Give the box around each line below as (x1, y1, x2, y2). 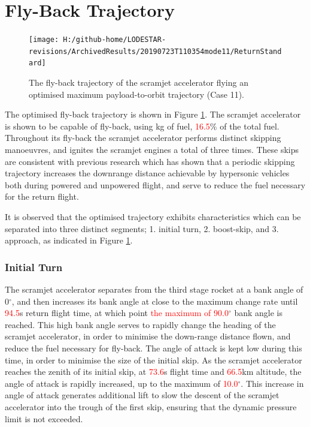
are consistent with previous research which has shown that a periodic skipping (5, 155, 295, 167)
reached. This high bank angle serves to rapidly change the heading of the (5, 318, 276, 330)
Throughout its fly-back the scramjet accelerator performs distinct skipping (5, 131, 281, 144)
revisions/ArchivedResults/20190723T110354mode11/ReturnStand (29, 47, 282, 56)
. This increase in (241, 377, 304, 389)
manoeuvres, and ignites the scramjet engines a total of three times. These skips (5, 143, 299, 156)
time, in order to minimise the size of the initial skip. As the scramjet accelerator (5, 353, 302, 366)
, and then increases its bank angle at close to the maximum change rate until (11, 294, 298, 307)
